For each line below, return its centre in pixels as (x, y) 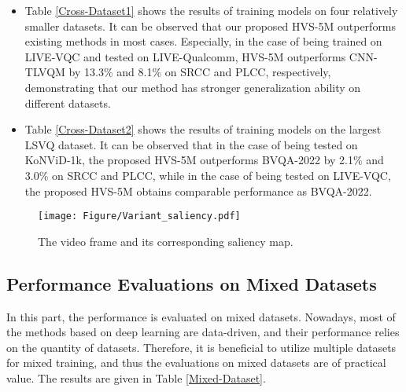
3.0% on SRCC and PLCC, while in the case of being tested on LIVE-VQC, (208, 175)
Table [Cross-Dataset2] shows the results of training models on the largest (203, 129)
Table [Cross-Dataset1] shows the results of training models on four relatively (211, 10)
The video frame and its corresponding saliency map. (166, 241)
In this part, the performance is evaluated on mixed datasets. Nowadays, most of (201, 316)
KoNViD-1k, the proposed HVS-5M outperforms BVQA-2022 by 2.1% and (204, 160)
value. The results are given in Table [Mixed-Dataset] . (136, 377)
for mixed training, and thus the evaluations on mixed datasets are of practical (196, 363)
